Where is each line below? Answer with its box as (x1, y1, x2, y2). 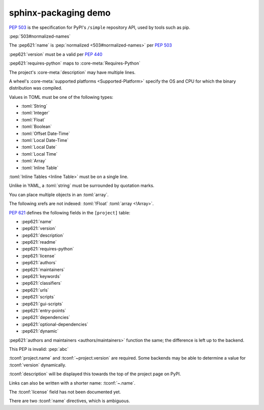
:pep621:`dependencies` (21, 315, 70, 320)
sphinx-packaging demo (9, 7, 111, 18)
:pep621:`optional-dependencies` (21, 321, 88, 327)
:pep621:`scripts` (21, 294, 55, 300)
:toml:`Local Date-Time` (21, 137, 69, 143)
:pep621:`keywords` (21, 273, 61, 279)
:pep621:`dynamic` (21, 328, 59, 334)
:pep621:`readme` (21, 239, 57, 245)
